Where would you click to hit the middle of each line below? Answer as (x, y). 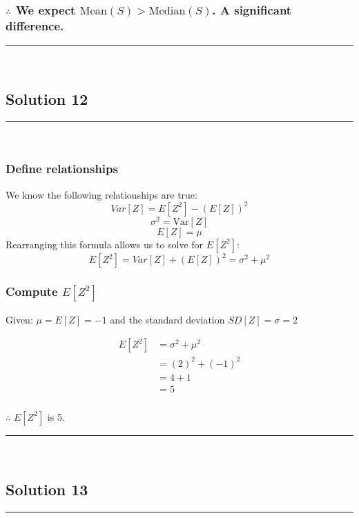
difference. (35, 25)
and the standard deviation (167, 319)
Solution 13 (47, 489)
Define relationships (62, 169)
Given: (19, 319)
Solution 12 (47, 99)
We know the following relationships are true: (101, 194)
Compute (32, 291)
